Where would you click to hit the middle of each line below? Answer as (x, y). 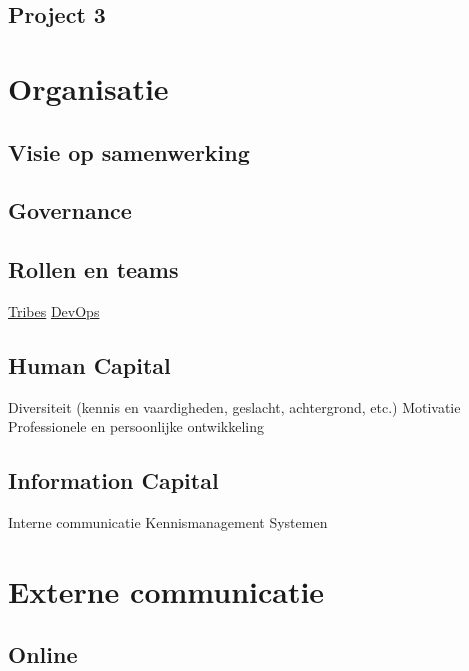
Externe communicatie (166, 590)
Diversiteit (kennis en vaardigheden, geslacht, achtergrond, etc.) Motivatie (234, 406)
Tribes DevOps (54, 310)
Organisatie (88, 87)
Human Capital (89, 364)
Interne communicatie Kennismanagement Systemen (168, 522)
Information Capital (113, 480)
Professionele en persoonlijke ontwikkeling (136, 426)
